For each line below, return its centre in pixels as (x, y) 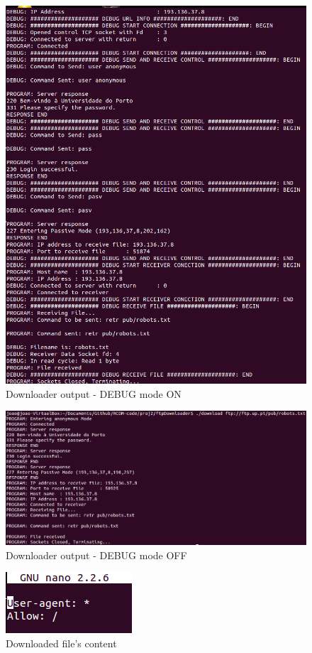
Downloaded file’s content (61, 643)
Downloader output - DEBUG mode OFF (96, 555)
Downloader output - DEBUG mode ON (94, 393)
